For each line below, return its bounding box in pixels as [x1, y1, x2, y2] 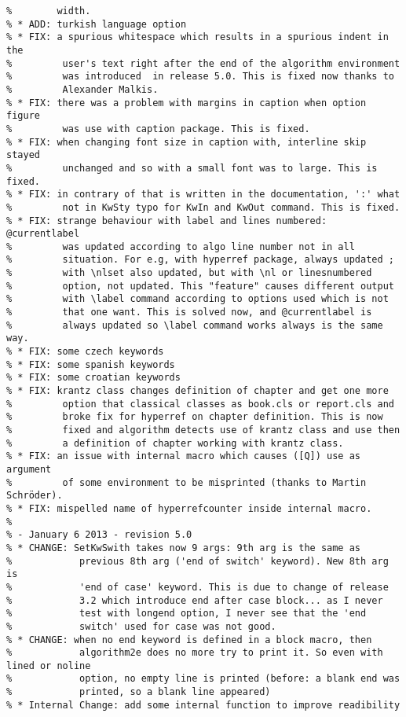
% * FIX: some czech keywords [6, 346, 164, 358]
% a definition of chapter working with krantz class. [6, 437, 344, 449]
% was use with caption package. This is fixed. [6, 123, 310, 134]
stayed [6, 149, 40, 161]
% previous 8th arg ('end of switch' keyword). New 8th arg [6, 555, 389, 567]
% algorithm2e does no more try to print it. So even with [6, 647, 383, 659]
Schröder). [6, 490, 63, 502]
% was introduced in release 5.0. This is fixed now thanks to [6, 71, 394, 83]
